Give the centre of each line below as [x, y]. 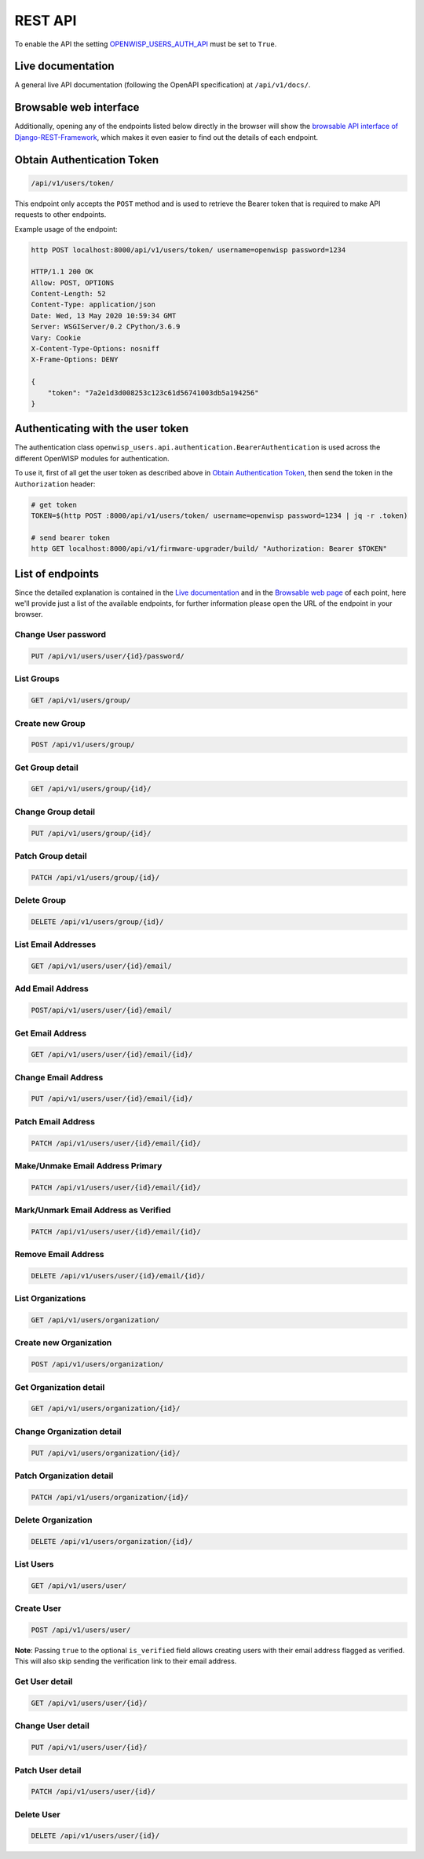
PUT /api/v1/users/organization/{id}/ [106, 1453]
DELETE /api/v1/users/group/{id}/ [97, 922]
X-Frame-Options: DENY [75, 360]
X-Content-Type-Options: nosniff [95, 349]
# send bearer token [70, 537]
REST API [46, 20]
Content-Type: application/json [93, 305]
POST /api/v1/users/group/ [83, 745]
